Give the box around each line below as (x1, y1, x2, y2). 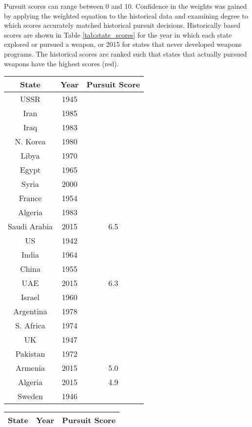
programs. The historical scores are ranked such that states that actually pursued (4, 48, 247, 59)
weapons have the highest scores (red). (4, 58, 119, 68)
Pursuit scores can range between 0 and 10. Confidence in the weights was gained (4, 1, 247, 11)
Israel (21, 291, 39, 303)
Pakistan (15, 348, 45, 360)
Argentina (13, 305, 47, 317)
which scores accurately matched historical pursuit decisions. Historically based (4, 20, 240, 30)
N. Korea (15, 136, 46, 147)
